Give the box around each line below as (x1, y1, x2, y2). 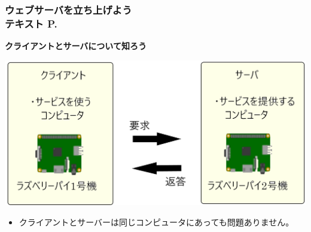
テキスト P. (5, 16, 57, 31)
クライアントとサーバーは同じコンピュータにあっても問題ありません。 (19, 215, 294, 228)
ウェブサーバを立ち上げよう (5, 2, 132, 17)
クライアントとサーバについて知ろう (5, 40, 147, 52)
